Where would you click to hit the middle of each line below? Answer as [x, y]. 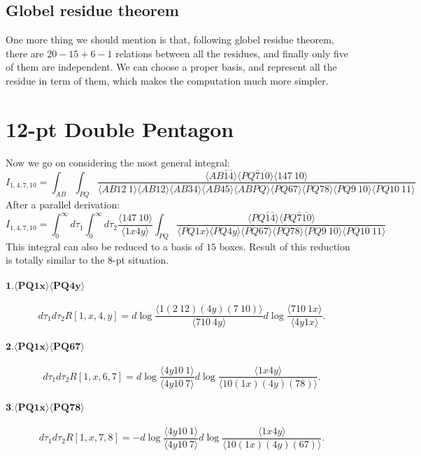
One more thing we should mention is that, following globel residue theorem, [170, 40]
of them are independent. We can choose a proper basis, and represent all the [171, 67]
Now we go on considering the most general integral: [118, 162]
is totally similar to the [55, 260]
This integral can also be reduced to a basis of [105, 246]
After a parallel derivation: [63, 204]
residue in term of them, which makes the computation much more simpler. [167, 80]
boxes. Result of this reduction [285, 246]
